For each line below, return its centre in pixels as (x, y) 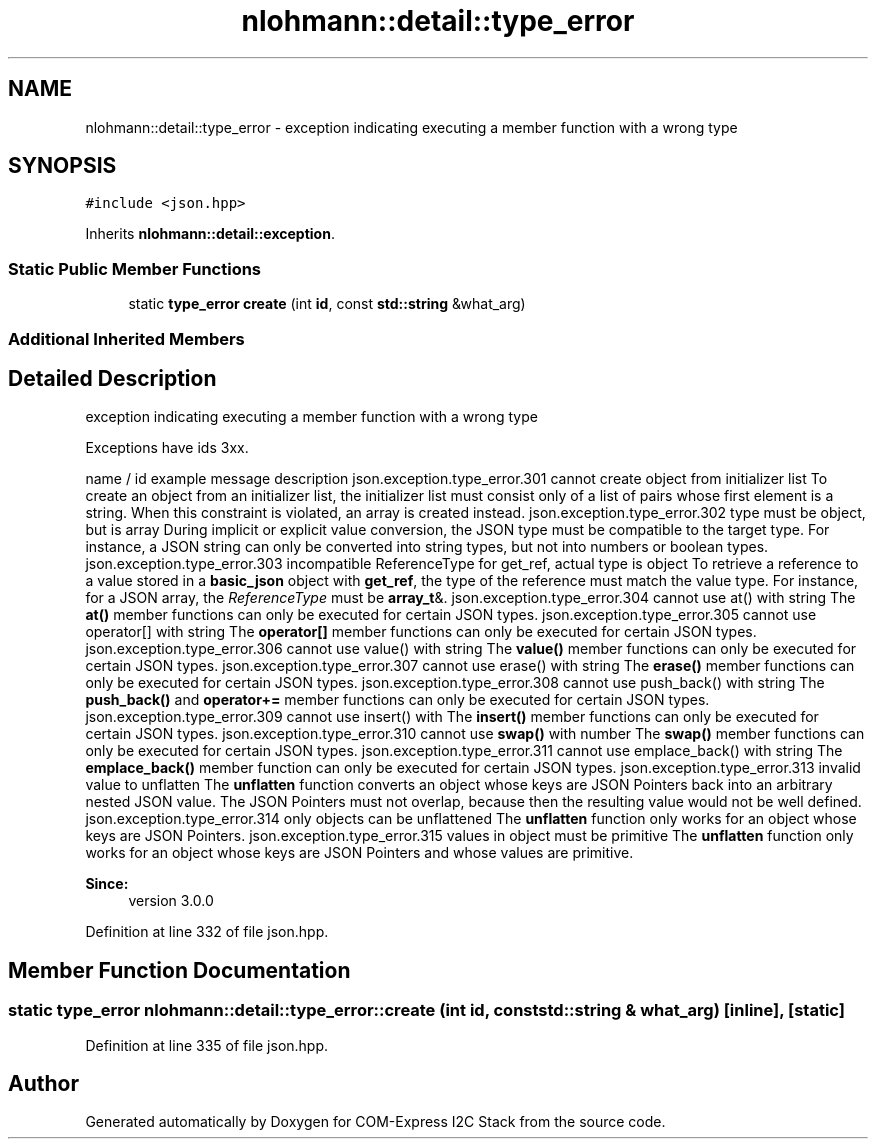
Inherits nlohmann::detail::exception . (210, 234)
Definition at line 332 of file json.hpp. (207, 932)
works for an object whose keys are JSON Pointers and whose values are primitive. (359, 853)
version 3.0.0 (171, 901)
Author (43, 1084)
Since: (107, 884)
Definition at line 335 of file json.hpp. (207, 1045)
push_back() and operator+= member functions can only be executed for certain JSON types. (397, 700)
